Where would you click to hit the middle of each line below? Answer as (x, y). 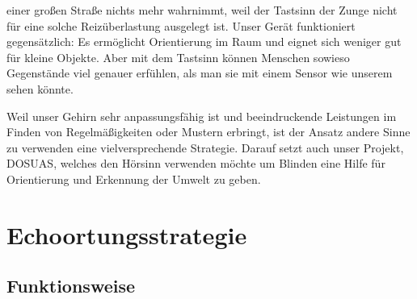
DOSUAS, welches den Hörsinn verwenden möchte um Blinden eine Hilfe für (196, 163)
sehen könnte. (40, 88)
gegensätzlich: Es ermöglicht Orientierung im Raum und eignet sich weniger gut (204, 42)
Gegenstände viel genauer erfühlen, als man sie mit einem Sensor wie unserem (200, 73)
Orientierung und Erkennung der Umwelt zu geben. (134, 179)
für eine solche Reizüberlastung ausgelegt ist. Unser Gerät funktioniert (181, 25)
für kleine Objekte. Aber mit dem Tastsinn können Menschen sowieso (178, 57)
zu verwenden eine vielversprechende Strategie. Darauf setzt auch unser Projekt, (205, 147)
